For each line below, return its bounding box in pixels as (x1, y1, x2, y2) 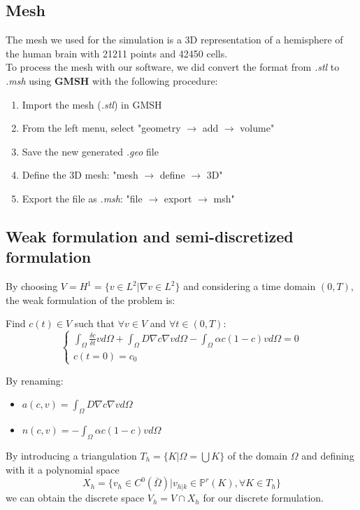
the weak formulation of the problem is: (6, 292, 175, 307)
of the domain (227, 448, 288, 462)
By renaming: (6, 373, 64, 387)
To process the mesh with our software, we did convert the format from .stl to (6, 60, 340, 74)
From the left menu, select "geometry (22, 120, 181, 135)
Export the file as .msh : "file (22, 191, 143, 205)
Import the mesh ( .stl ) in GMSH (22, 97, 162, 111)
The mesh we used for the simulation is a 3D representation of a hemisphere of (6, 32, 343, 47)
